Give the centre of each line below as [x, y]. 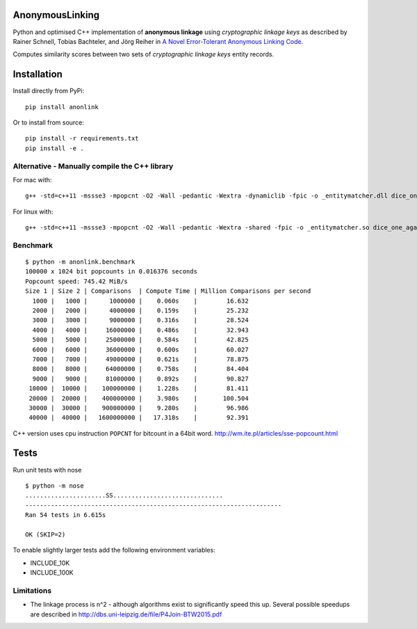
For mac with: [32, 180]
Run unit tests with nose [47, 470]
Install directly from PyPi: [49, 91]
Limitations [32, 590]
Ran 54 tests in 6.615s [66, 515]
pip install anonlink [62, 107]
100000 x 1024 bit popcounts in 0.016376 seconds [112, 272]
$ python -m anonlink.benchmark [80, 262]
